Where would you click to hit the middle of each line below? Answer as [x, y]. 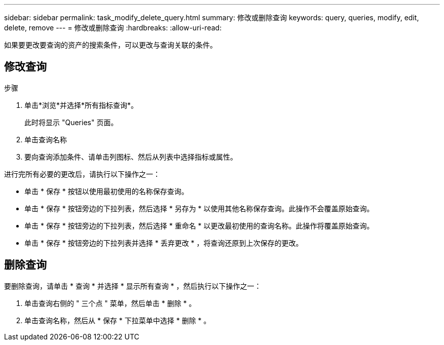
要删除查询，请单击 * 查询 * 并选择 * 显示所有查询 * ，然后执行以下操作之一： [133, 286]
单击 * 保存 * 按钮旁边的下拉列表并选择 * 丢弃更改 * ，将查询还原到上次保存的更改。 [164, 243]
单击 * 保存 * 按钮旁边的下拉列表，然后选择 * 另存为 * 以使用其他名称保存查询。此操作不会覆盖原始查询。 [199, 208]
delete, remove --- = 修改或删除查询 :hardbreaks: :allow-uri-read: [113, 28]
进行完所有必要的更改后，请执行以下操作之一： [82, 174]
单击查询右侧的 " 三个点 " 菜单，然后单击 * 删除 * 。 [110, 303]
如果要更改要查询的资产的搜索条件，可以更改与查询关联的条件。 [110, 45]
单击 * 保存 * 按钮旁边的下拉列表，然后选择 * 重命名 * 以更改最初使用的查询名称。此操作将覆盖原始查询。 [199, 225]
